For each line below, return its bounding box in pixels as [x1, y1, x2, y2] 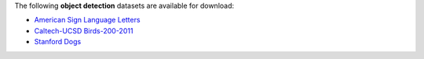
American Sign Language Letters [34, 16, 141, 25]
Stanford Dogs [34, 37, 82, 47]
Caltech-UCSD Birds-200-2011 [34, 26, 133, 35]
